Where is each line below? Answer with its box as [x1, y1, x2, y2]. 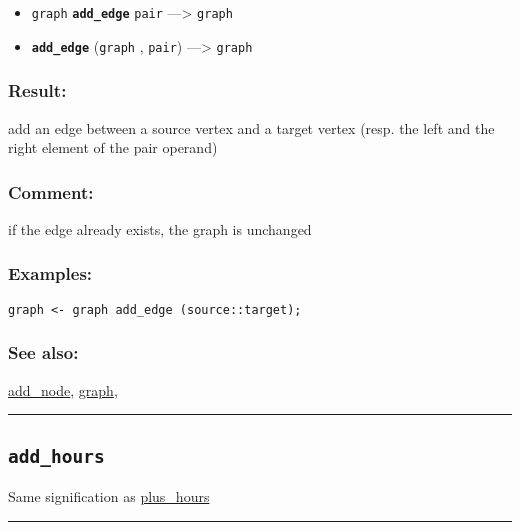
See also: [8, 340, 79, 365]
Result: [8, 78, 67, 103]
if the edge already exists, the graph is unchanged [8, 218, 312, 239]
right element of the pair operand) [8, 137, 218, 158]
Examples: [8, 261, 93, 286]
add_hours [8, 445, 105, 467]
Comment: [8, 179, 94, 204]
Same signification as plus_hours [8, 486, 210, 506]
